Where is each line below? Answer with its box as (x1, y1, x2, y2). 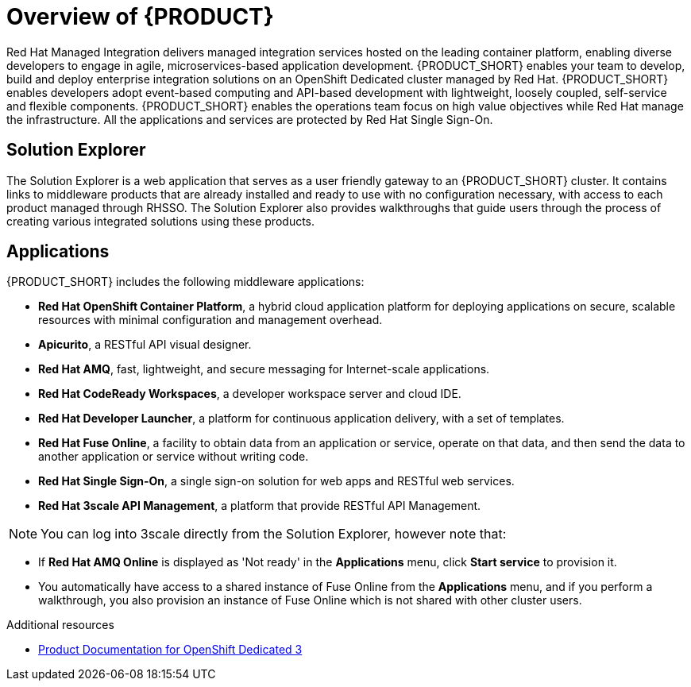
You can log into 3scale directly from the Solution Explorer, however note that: (41, 526, 507, 542)
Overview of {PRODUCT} (6, 3, 274, 30)
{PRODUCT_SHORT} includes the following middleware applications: (6, 275, 365, 289)
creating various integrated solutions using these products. (6, 214, 315, 228)
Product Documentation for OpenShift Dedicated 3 (38, 643, 303, 657)
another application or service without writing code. (38, 450, 309, 464)
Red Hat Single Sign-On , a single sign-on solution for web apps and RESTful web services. (38, 474, 515, 488)
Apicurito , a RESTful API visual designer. (38, 338, 252, 352)
